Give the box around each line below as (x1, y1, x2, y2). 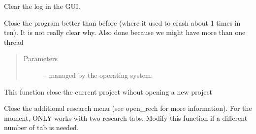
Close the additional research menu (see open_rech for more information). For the (4, 103, 252, 113)
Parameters (23, 53, 58, 64)
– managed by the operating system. (43, 69, 153, 80)
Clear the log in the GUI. (4, 1, 80, 11)
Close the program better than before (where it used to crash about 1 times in (4, 17, 241, 28)
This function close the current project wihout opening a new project (4, 86, 213, 97)
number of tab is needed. (4, 122, 79, 133)
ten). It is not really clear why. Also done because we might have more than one (4, 27, 246, 37)
